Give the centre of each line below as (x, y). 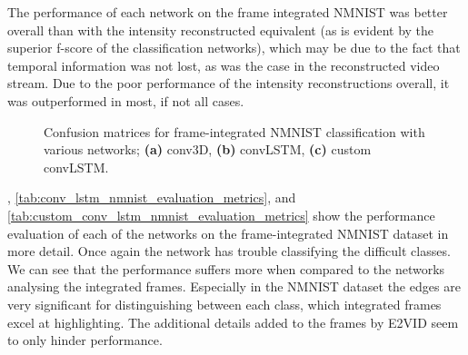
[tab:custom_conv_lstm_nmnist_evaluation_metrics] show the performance (221, 215)
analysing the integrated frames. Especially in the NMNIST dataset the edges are (234, 286)
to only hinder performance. (85, 340)
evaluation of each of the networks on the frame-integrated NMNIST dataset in (228, 233)
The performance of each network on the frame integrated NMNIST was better (228, 12)
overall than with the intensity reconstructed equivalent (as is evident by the (221, 30)
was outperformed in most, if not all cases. (126, 100)
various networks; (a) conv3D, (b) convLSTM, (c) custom (208, 149)
